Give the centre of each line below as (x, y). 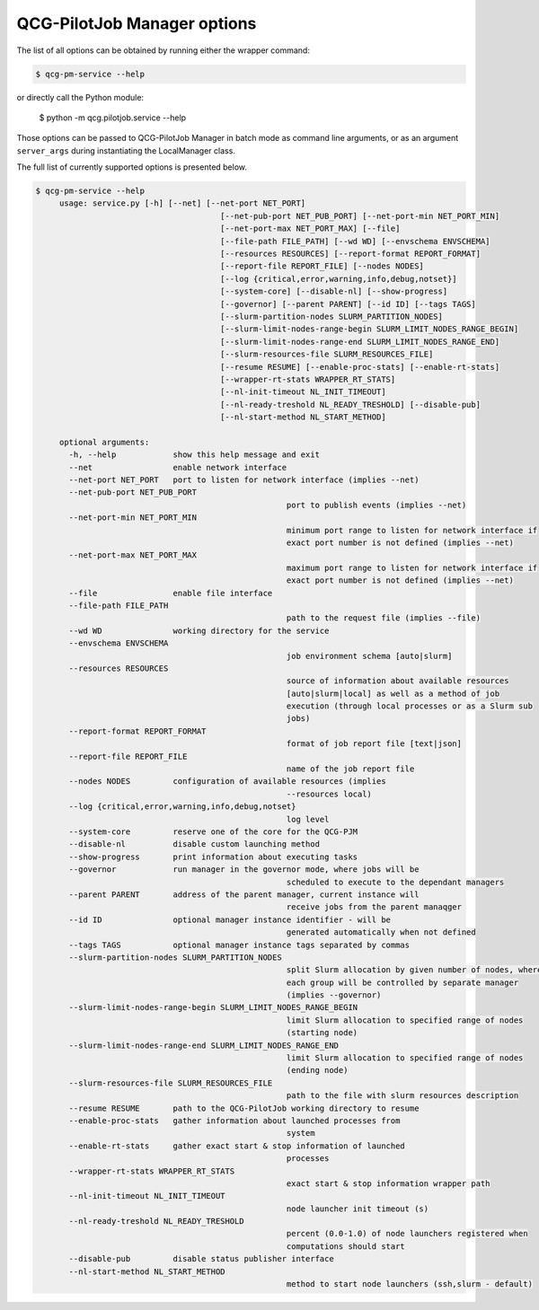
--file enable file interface (171, 593)
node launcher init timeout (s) (358, 1209)
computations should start (346, 1246)
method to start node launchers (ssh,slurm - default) (410, 1284)
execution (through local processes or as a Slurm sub (410, 706)
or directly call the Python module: (80, 97)
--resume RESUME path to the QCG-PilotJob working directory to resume (244, 1108)
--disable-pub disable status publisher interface (201, 1259)
